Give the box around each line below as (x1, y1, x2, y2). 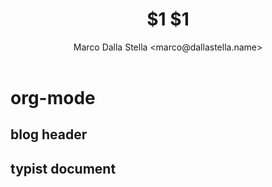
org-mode (10, 86, 96, 109)
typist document (10, 160, 117, 177)
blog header (10, 126, 88, 143)
